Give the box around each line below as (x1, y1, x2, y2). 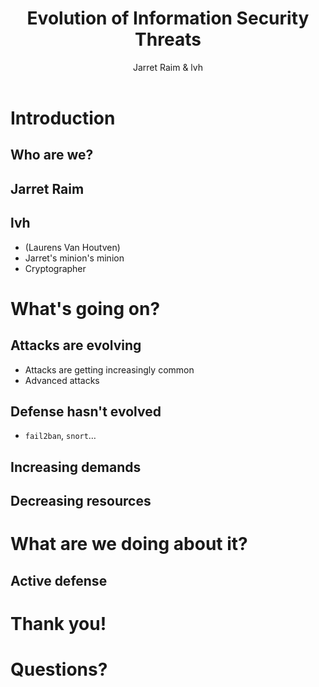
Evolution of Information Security (26, 7, 310, 30)
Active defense (10, 572, 108, 589)
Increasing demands (10, 458, 142, 476)
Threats (134, 28, 202, 51)
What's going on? (10, 297, 161, 320)
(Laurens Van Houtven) (24, 241, 121, 253)
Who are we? (10, 147, 94, 164)
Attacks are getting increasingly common (24, 363, 195, 376)
